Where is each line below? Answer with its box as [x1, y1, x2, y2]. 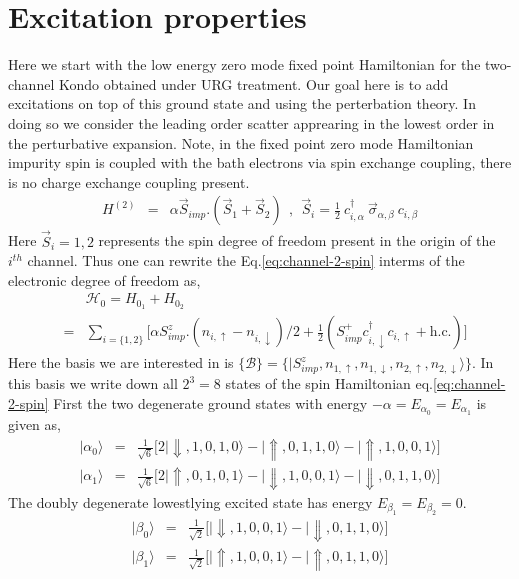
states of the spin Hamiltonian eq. [225, 373, 433, 394]
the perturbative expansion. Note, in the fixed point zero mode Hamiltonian [8, 132, 474, 153]
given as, [8, 413, 61, 434]
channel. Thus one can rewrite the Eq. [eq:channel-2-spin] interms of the [27, 250, 465, 271]
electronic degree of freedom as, [8, 269, 201, 290]
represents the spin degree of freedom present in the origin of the [98, 230, 496, 251]
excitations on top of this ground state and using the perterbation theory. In [8, 93, 476, 114]
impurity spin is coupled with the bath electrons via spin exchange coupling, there [8, 152, 512, 173]
